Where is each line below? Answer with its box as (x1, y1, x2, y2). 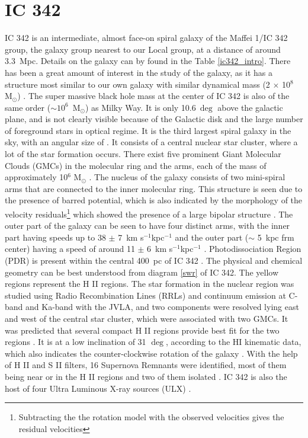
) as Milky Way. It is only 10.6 (85, 101, 196, 113)
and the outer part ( (175, 231, 249, 243)
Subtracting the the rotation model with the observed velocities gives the (18, 411, 284, 423)
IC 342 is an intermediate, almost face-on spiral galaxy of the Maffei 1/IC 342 (5, 31, 288, 44)
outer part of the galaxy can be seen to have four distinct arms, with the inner (5, 219, 290, 232)
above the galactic (217, 101, 283, 113)
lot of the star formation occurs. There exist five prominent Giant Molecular (5, 148, 281, 160)
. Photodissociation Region (204, 242, 301, 255)
